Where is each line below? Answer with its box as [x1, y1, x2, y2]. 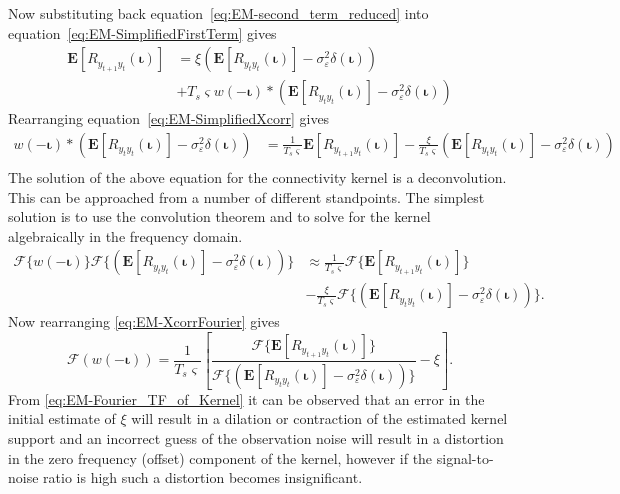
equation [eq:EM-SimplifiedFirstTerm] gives [8, 22, 277, 43]
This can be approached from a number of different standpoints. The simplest [8, 186, 485, 207]
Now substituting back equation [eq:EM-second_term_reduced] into [8, 3, 429, 23]
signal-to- [436, 447, 494, 468]
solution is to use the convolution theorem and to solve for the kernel [8, 206, 431, 227]
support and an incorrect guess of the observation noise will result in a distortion [8, 428, 504, 448]
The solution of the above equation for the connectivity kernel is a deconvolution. [8, 166, 507, 187]
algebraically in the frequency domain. [8, 225, 243, 246]
